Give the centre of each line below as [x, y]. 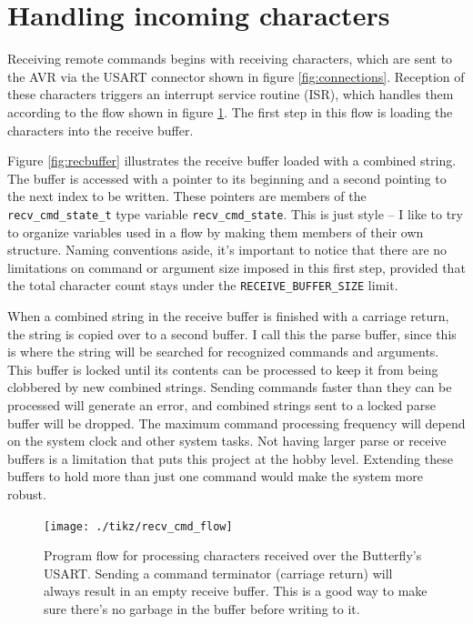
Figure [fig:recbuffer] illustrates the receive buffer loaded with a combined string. [232, 161]
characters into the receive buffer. [101, 130]
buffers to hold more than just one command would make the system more [215, 476]
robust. [27, 493]
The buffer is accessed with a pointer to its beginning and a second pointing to [227, 178]
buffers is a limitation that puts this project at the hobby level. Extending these [230, 458]
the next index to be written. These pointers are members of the [187, 196]
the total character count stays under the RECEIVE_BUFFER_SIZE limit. [203, 285]
